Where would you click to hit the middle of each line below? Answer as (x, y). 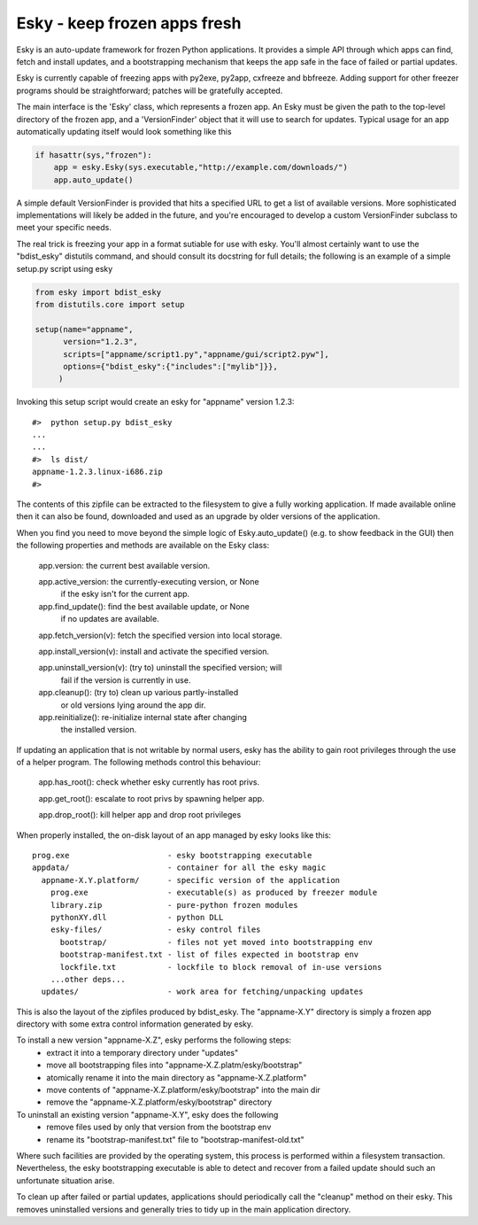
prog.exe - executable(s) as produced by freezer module (214, 893)
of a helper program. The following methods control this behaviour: (139, 763)
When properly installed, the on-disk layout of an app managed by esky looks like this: (174, 835)
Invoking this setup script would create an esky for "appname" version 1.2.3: (155, 402)
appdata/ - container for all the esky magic (179, 868)
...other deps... (88, 979)
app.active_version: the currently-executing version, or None (149, 581)
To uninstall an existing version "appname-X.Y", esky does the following (147, 1114)
